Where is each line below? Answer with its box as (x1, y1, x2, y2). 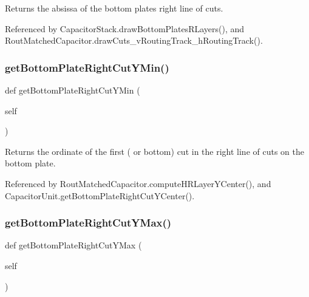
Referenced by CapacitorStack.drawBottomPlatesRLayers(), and (5, 22, 245, 35)
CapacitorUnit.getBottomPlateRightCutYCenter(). (5, 189, 195, 202)
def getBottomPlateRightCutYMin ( (5, 84, 140, 96)
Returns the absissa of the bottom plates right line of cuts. (5, 2, 223, 14)
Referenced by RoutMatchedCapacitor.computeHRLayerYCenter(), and (5, 177, 271, 189)
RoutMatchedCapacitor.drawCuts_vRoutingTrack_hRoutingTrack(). (5, 34, 263, 47)
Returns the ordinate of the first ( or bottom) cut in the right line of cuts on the (5, 145, 304, 157)
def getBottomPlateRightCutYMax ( (5, 239, 142, 251)
